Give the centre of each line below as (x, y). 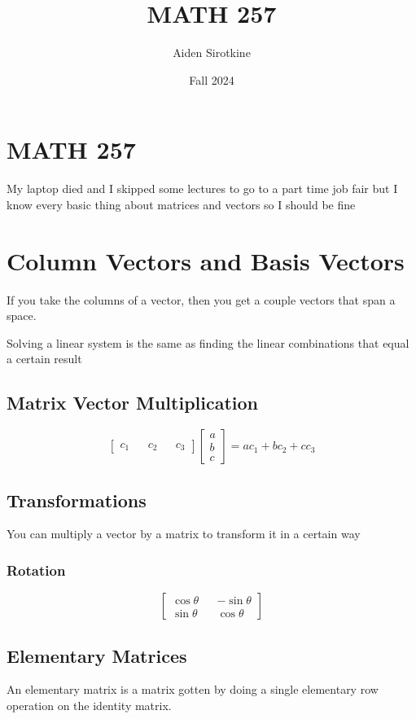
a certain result (44, 359)
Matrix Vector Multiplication (132, 403)
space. (22, 316)
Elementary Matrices (97, 655)
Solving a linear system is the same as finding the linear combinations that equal (208, 342)
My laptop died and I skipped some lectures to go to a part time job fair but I (202, 189)
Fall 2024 (212, 79)
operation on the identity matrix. (89, 705)
